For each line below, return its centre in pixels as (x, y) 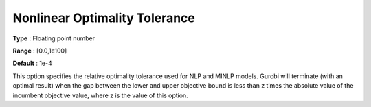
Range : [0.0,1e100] (40, 51)
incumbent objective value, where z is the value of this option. (100, 95)
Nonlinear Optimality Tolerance (104, 18)
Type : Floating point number (54, 38)
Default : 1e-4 (32, 63)
